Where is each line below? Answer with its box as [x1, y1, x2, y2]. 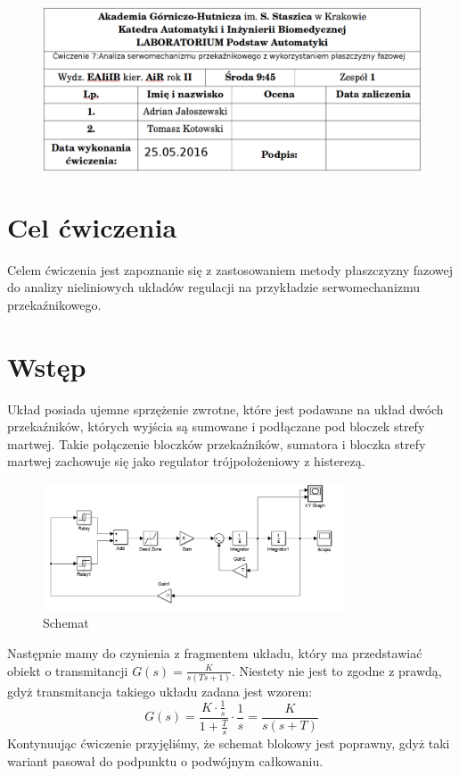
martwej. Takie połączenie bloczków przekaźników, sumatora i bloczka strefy [7, 434, 426, 453]
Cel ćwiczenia [7, 208, 177, 245]
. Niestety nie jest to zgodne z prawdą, [231, 661, 442, 680]
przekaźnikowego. [7, 295, 102, 313]
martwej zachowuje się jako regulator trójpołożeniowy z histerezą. [7, 452, 365, 471]
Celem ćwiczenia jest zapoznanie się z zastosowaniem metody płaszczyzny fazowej [7, 260, 454, 279]
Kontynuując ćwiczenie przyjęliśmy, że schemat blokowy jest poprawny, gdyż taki [7, 734, 450, 753]
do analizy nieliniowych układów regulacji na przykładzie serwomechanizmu [7, 278, 421, 296]
